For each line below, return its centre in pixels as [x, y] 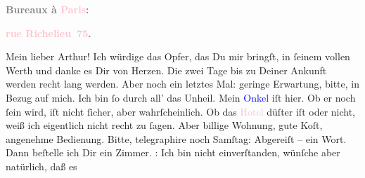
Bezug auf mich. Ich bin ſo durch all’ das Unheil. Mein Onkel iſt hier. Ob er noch [181, 97]
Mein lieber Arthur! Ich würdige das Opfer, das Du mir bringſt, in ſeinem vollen [178, 56]
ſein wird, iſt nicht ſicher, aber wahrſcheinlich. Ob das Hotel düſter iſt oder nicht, [181, 111]
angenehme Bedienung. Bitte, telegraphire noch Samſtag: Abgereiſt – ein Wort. [176, 138]
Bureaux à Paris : [47, 9]
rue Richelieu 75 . [49, 33]
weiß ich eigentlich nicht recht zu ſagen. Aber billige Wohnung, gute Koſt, [164, 125]
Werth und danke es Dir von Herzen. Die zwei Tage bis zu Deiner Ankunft [166, 70]
